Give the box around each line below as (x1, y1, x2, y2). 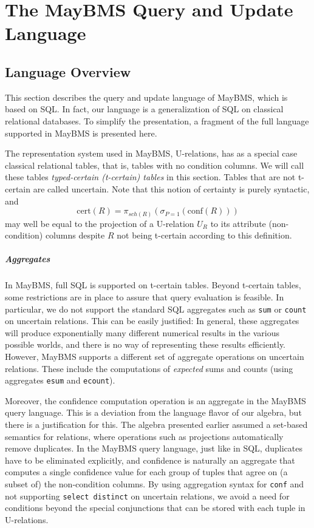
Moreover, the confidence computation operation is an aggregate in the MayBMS (5, 394, 306, 407)
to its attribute (210, 217, 266, 229)
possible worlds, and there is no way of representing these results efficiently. (5, 338, 285, 351)
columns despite (45, 229, 105, 242)
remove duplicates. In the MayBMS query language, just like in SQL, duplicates (5, 442, 302, 455)
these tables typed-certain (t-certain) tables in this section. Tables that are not (5, 171, 296, 183)
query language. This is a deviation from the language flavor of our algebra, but (5, 406, 302, 419)
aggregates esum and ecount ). (5, 374, 115, 387)
